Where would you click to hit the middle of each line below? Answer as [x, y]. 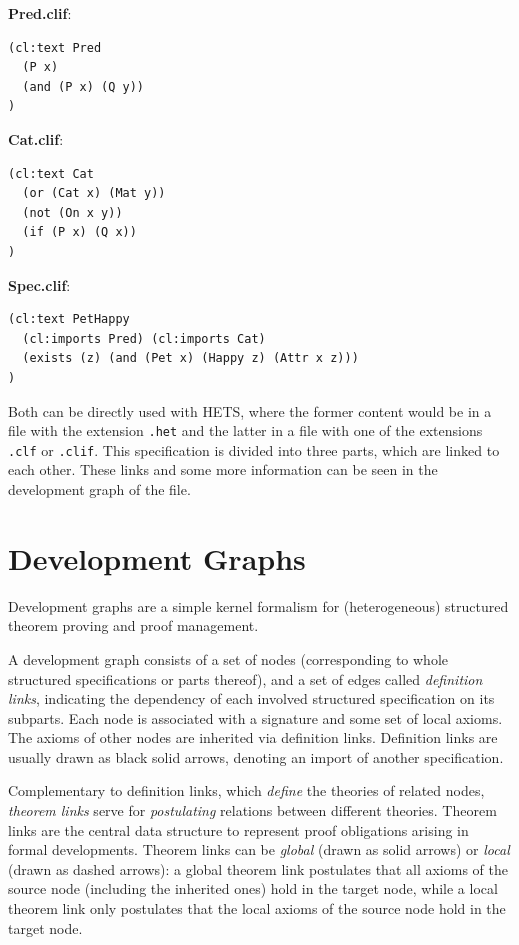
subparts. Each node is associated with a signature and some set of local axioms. [255, 717]
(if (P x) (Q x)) [79, 232]
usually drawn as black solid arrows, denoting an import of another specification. [256, 756]
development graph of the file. [99, 489]
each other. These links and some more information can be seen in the [223, 469]
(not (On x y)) [72, 212]
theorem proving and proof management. [133, 625]
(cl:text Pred [55, 47]
